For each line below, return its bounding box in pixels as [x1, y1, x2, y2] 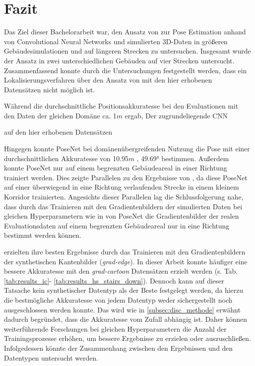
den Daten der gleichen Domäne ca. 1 [4, 110, 117, 120]
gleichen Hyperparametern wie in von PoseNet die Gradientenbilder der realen [4, 211, 239, 221]
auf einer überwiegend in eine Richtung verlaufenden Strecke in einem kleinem [4, 182, 239, 192]
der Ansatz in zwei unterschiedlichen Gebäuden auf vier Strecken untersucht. [4, 55, 234, 65]
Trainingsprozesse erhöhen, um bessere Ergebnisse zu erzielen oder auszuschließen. [4, 333, 251, 343]
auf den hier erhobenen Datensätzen [4, 127, 112, 137]
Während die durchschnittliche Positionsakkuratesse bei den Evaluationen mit [4, 101, 238, 111]
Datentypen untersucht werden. [4, 352, 99, 363]
